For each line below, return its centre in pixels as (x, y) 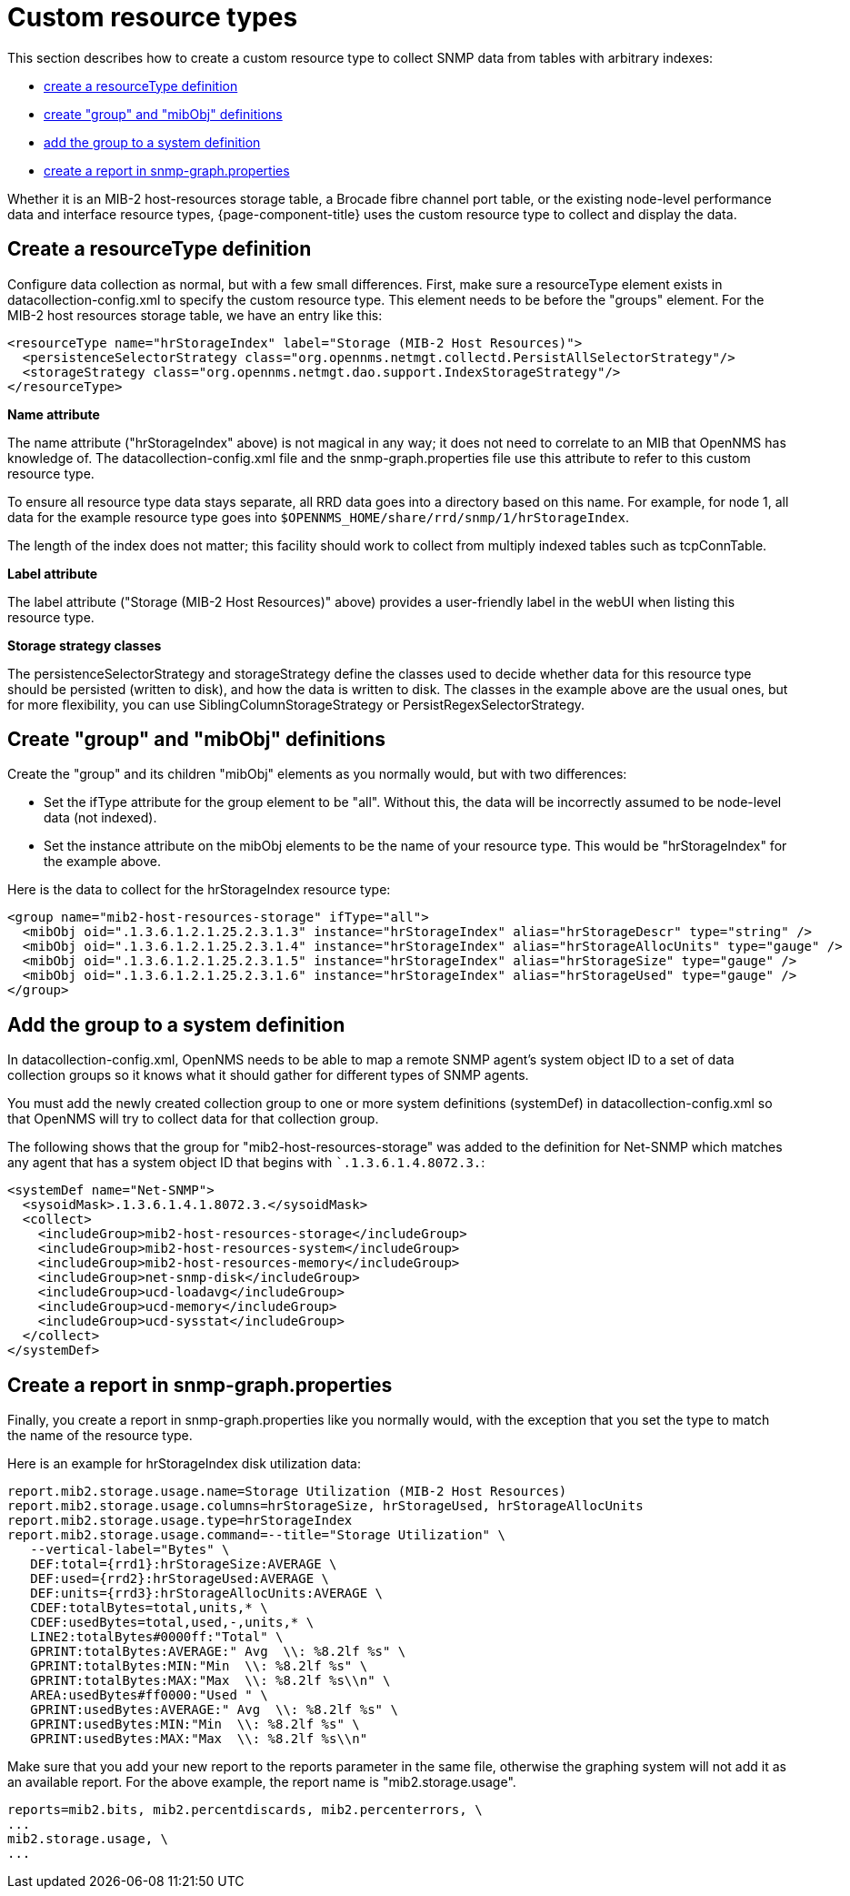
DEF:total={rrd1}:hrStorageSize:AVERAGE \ (184, 1564)
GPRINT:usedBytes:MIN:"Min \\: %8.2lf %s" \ (195, 1725)
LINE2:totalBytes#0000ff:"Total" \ (157, 1637)
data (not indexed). (100, 818)
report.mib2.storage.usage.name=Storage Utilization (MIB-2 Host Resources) (287, 1492)
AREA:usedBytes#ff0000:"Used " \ (149, 1695)
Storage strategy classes (85, 645)
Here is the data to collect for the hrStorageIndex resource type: (199, 890)
